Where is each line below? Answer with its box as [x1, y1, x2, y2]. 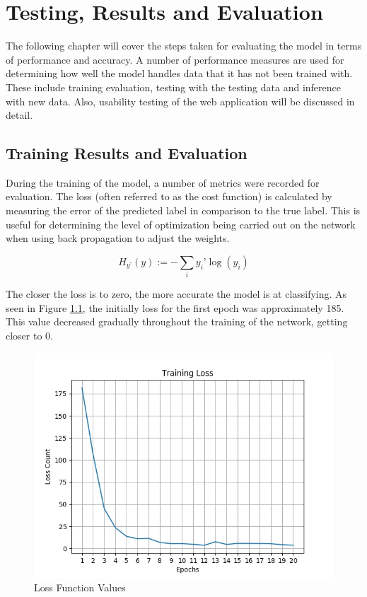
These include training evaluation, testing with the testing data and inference [6, 79, 341, 94]
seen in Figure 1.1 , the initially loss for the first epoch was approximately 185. [6, 300, 344, 315]
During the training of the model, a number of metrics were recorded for [6, 175, 320, 190]
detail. [6, 108, 33, 122]
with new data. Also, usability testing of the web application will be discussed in [6, 93, 355, 108]
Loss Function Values [34, 580, 126, 595]
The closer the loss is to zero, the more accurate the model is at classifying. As [6, 286, 347, 301]
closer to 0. [6, 328, 53, 342]
